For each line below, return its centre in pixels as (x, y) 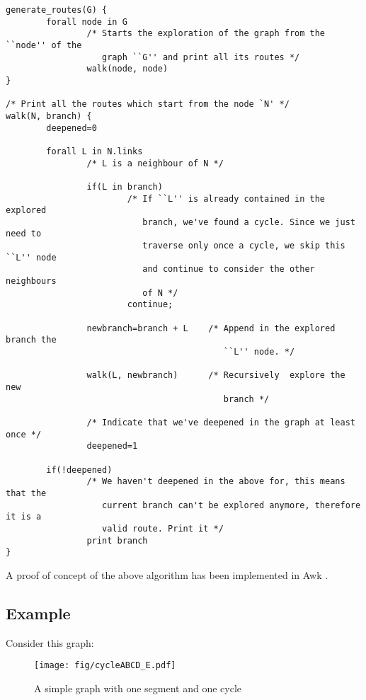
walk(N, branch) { (49, 116)
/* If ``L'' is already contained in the (226, 199)
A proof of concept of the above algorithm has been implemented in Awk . (167, 574)
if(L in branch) (125, 187)
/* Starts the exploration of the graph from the (206, 34)
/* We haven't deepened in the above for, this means (216, 482)
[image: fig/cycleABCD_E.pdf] (105, 666)
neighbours (31, 281)
